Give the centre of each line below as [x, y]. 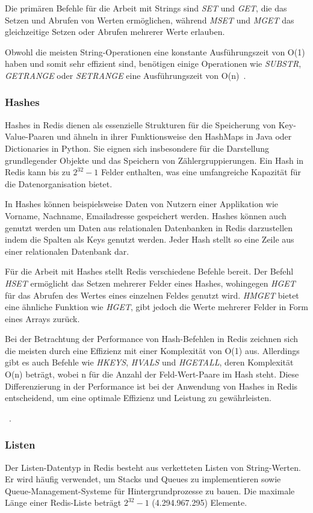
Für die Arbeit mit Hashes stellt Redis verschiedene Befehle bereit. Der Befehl [149, 271]
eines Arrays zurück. [42, 318]
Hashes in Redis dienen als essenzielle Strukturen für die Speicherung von [140, 124]
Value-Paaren [29, 136]
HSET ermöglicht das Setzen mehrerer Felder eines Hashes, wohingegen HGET [150, 283]
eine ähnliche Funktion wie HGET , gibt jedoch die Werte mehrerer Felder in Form [157, 307]
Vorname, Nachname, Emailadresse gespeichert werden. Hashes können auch [146, 215]
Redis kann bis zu [38, 172]
